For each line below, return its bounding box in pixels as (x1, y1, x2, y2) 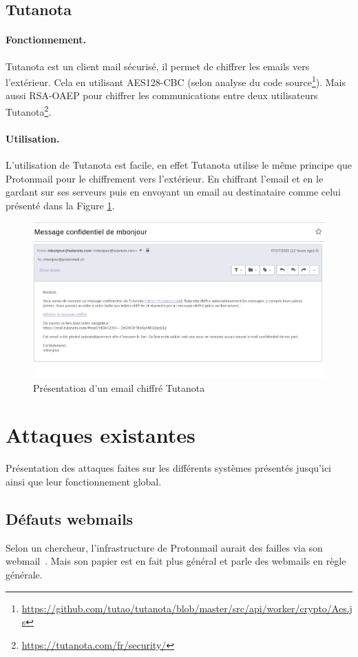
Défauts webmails (6, 508, 134, 529)
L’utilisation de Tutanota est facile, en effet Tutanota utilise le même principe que (6, 158, 352, 172)
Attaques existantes (6, 421, 196, 449)
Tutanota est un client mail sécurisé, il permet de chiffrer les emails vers (6, 59, 310, 73)
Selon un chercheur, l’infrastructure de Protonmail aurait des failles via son (6, 540, 323, 554)
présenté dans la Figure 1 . (6, 198, 115, 212)
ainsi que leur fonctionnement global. (6, 474, 162, 488)
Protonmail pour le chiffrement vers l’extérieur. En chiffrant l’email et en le (6, 171, 324, 185)
